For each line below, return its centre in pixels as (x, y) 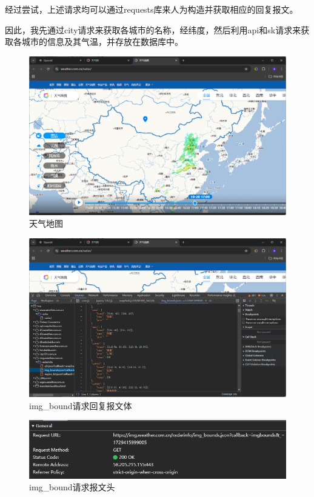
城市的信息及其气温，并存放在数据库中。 (102, 42)
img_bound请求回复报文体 (81, 405)
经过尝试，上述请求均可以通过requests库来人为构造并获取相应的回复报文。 (152, 9)
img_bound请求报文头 (72, 487)
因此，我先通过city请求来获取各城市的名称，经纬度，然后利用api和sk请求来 (153, 29)
